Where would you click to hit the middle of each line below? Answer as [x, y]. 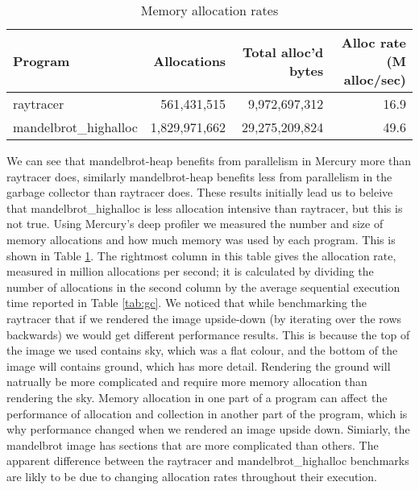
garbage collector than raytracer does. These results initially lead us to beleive [200, 192]
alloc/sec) [375, 79]
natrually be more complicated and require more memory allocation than [187, 382]
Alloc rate [373, 42]
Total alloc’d [283, 52]
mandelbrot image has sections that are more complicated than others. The [193, 444]
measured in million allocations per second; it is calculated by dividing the [190, 271]
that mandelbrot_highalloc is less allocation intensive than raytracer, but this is [205, 208]
